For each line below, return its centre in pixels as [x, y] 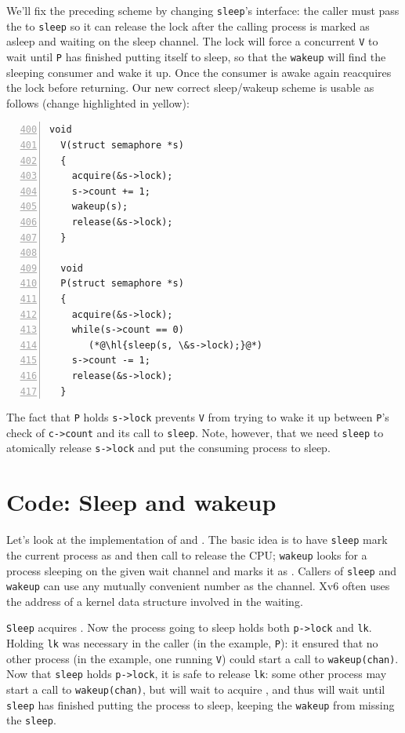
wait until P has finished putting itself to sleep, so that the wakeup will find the [196, 56]
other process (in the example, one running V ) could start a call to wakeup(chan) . [202, 658]
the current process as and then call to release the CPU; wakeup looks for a [187, 554]
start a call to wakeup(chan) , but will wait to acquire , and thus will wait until [196, 689]
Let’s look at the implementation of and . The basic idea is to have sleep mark [197, 540]
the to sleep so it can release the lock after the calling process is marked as [188, 26]
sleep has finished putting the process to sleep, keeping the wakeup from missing [201, 704]
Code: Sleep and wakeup [141, 502]
